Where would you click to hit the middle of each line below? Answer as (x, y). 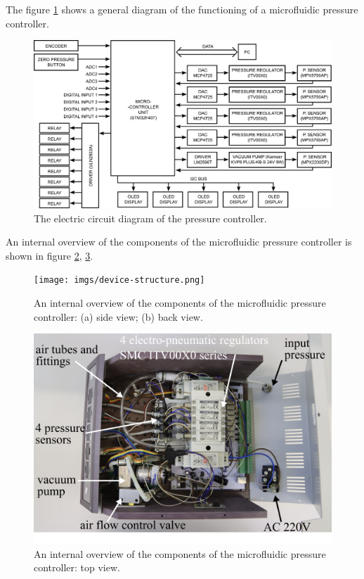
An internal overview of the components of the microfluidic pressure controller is (179, 242)
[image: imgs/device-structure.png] (119, 280)
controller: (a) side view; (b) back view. (118, 316)
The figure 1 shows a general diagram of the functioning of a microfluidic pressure (182, 9)
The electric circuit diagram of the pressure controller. (150, 218)
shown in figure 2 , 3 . (50, 255)
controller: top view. (77, 567)
